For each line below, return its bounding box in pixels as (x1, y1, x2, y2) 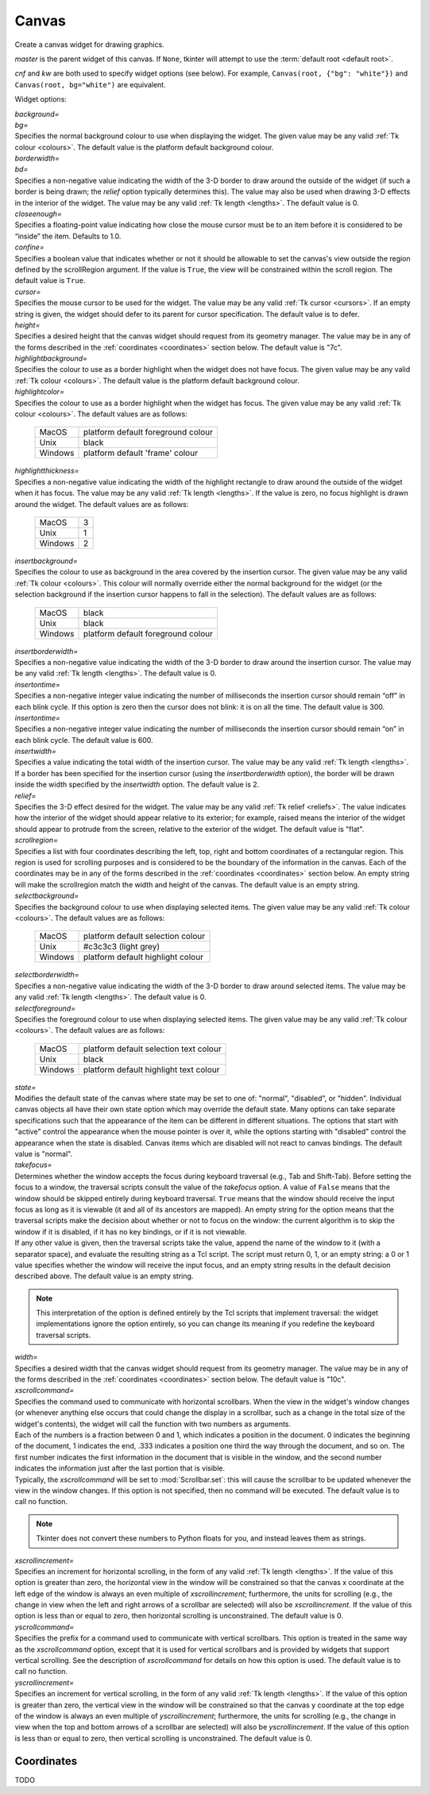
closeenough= (14, 209, 63, 218)
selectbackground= (14, 891, 79, 901)
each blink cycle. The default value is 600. (14, 735, 153, 744)
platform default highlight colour (83, 952, 204, 963)
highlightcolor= (14, 387, 65, 396)
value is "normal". (14, 1149, 73, 1159)
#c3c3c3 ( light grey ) (83, 941, 160, 953)
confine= (14, 242, 44, 252)
